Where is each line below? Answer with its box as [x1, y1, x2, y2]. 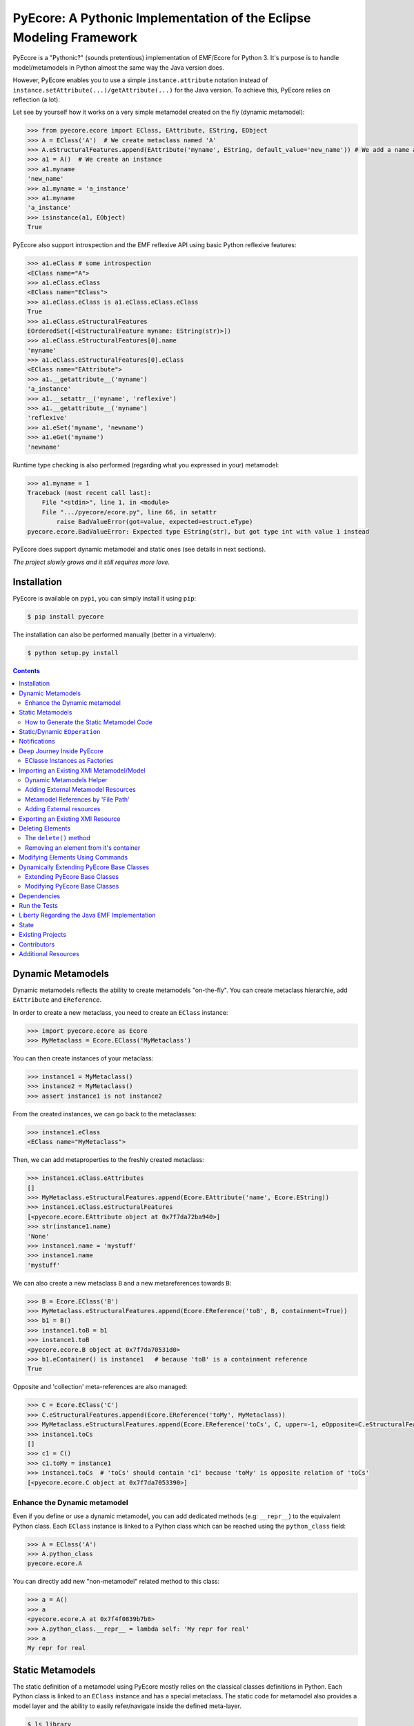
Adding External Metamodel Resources [25, 786, 136, 794]
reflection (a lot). [12, 95, 60, 104]
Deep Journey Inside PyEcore [19, 746, 103, 755]
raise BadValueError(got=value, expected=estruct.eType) [56, 518, 253, 526]
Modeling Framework [12, 30, 138, 45]
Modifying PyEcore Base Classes [25, 882, 119, 891]
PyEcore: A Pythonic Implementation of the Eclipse [12, 10, 311, 26]
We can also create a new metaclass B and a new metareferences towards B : [12, 1279, 232, 1287]
